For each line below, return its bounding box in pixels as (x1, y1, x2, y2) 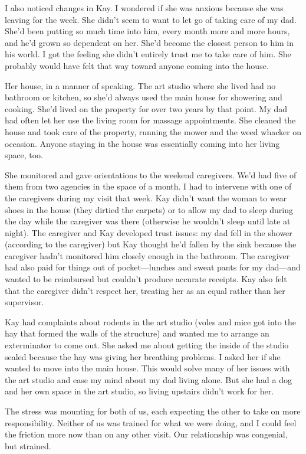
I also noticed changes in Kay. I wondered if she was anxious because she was (5, 2, 284, 14)
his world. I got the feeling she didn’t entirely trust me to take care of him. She (5, 48, 291, 60)
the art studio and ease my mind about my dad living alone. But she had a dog (5, 373, 292, 386)
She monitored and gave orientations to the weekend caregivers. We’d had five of (5, 168, 297, 181)
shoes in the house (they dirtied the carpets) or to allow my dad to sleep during (5, 203, 293, 215)
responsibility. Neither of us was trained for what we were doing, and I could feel (5, 416, 297, 429)
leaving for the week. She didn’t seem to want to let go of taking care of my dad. (5, 13, 297, 25)
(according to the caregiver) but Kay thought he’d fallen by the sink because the (5, 238, 297, 250)
